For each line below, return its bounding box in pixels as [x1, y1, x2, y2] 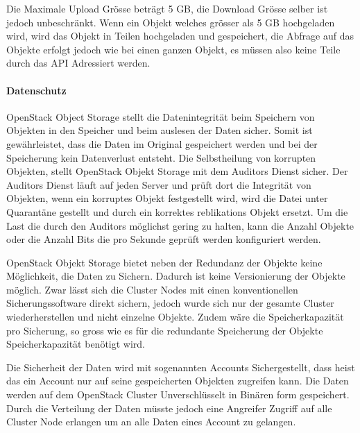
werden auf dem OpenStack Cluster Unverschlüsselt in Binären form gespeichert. [6, 387, 350, 402]
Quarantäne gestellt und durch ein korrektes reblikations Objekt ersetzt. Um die [6, 204, 348, 219]
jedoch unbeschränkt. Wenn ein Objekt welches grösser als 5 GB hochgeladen [6, 15, 335, 29]
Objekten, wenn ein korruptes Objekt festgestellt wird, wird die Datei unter [6, 191, 328, 205]
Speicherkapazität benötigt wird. [6, 337, 146, 351]
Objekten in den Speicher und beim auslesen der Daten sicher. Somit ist [6, 123, 313, 137]
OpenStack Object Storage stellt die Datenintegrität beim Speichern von [6, 109, 315, 124]
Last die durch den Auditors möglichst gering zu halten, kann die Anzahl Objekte [6, 218, 354, 232]
